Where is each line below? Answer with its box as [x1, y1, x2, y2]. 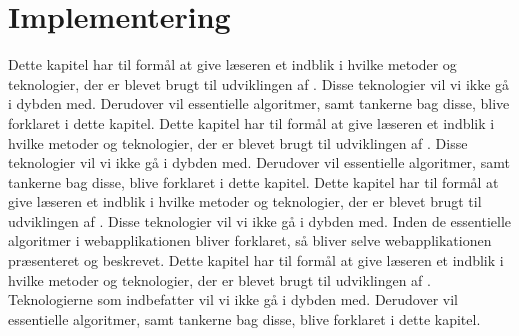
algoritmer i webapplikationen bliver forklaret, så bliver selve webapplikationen [8, 230, 492, 251]
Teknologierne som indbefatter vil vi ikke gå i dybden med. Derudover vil [8, 289, 459, 310]
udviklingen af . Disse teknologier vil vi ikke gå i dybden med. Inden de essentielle [8, 210, 511, 231]
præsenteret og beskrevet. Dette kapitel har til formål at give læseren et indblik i [8, 250, 504, 271]
